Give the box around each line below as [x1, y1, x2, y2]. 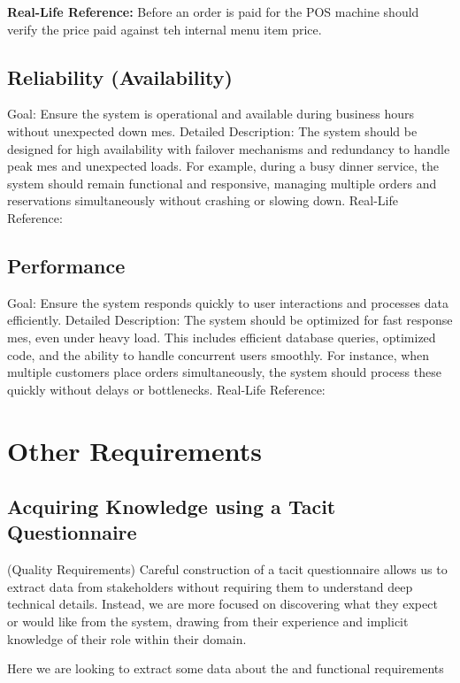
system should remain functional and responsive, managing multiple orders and [7, 173, 437, 192]
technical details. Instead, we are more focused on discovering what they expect [7, 595, 438, 613]
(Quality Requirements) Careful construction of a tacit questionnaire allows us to [7, 560, 448, 579]
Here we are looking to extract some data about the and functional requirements [7, 659, 444, 678]
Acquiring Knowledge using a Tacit [7, 493, 336, 520]
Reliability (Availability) [7, 63, 233, 90]
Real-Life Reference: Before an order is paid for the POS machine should [7, 3, 419, 20]
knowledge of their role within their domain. [7, 629, 247, 648]
